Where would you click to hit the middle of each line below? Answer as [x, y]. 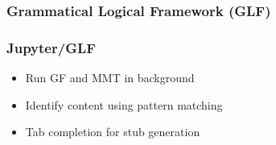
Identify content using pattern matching [124, 104]
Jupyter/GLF [51, 47]
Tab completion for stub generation [113, 132]
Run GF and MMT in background [110, 78]
